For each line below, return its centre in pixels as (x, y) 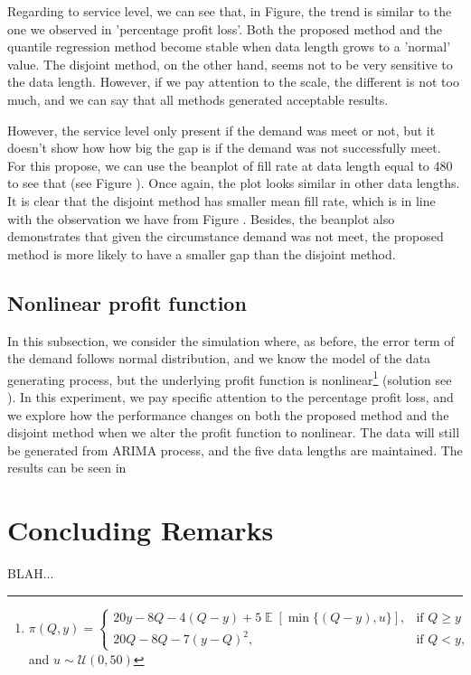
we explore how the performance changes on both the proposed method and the (228, 414)
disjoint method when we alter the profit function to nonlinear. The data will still (234, 432)
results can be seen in (67, 468)
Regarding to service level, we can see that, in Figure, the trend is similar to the (230, 11)
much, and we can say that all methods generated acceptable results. (198, 99)
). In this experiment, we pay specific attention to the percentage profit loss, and (231, 396)
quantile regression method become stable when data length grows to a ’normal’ (229, 47)
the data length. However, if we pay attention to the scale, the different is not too (233, 82)
